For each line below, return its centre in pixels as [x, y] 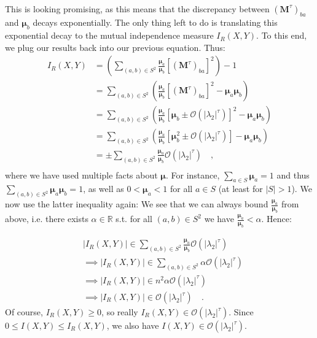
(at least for [241, 189]
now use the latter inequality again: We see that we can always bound [137, 204]
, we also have [133, 325]
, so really [120, 312]
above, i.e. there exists [47, 219]
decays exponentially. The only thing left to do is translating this [155, 22]
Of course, [24, 312]
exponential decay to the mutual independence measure [109, 35]
